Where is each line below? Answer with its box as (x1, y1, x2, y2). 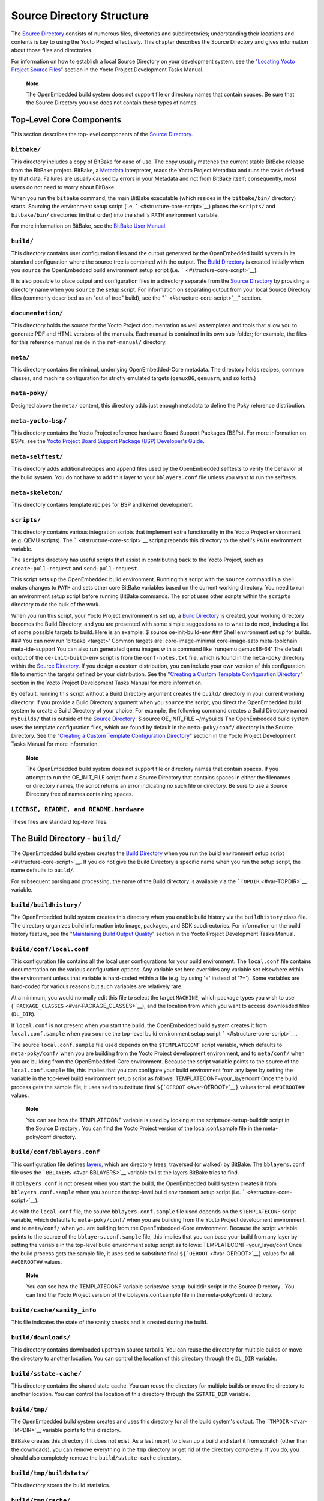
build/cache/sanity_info (11, 1306, 97, 1314)
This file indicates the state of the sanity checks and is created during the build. (11, 1318, 208, 1326)
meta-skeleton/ (11, 488, 63, 497)
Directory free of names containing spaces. (26, 790, 134, 798)
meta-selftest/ (11, 453, 63, 461)
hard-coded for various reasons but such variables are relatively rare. (11, 983, 183, 990)
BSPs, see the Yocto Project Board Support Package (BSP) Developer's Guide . (11, 438, 205, 445)
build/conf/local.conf (11, 945, 89, 953)
